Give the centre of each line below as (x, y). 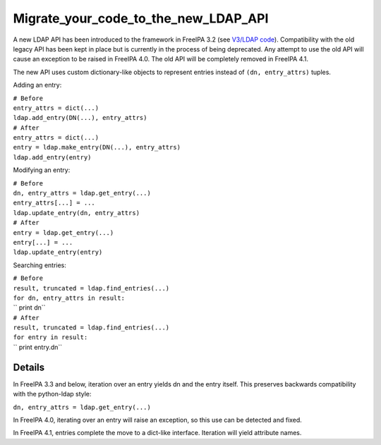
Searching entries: (40, 265)
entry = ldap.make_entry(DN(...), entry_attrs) (97, 147)
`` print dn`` (29, 307)
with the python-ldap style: (52, 394)
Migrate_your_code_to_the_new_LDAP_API (141, 18)
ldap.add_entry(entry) (52, 157)
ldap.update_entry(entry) (58, 252)
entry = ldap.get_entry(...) (64, 232)
